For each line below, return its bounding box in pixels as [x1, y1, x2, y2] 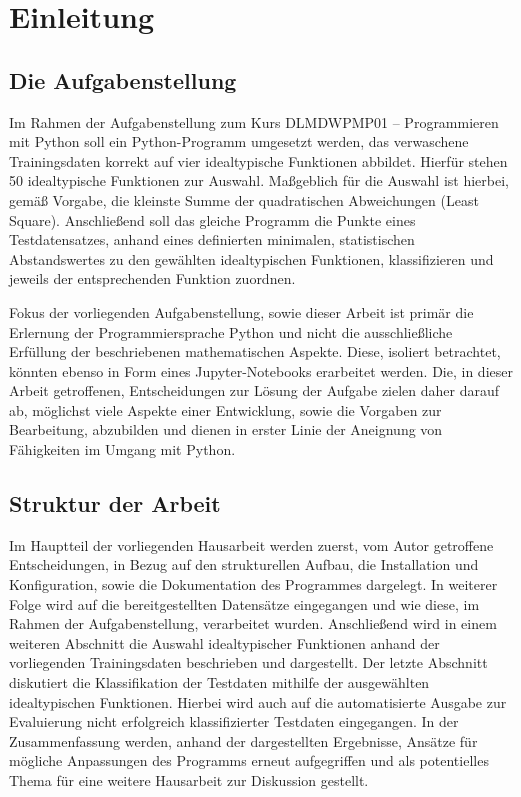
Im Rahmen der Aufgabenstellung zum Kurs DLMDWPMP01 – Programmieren [9, 111, 499, 132]
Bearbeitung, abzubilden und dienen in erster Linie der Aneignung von [9, 419, 443, 440]
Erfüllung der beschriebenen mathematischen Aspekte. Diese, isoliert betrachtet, [9, 341, 501, 362]
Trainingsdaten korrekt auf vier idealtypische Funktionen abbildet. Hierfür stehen [9, 150, 508, 171]
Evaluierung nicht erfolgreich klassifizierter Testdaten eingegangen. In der [9, 711, 459, 732]
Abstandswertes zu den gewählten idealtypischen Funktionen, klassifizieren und [9, 248, 494, 269]
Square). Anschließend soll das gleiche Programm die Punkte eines [9, 209, 416, 230]
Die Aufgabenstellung [9, 64, 237, 95]
